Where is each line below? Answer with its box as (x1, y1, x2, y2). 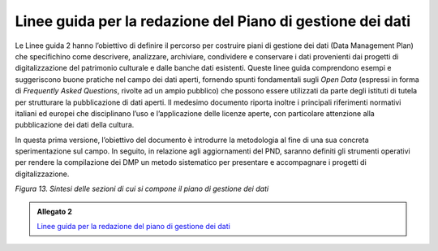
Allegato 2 (36, 206, 73, 216)
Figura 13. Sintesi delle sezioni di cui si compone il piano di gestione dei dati (15, 184, 269, 194)
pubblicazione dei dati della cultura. (15, 120, 135, 130)
